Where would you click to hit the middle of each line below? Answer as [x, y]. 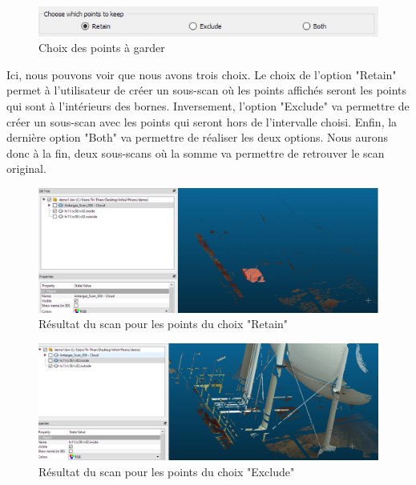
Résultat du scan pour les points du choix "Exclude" [167, 471]
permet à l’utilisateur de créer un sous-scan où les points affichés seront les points [207, 90]
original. [26, 168]
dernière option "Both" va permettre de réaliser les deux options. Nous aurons [198, 137]
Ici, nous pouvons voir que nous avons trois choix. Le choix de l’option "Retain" [202, 74]
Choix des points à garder [102, 48]
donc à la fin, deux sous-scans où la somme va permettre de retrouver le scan [196, 152]
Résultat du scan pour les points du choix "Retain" [164, 324]
